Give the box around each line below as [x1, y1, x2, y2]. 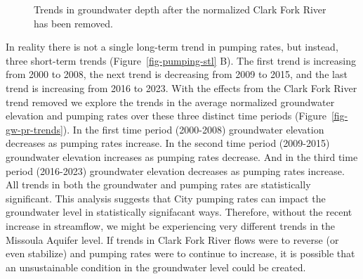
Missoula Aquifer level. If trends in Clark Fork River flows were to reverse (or [6, 232, 339, 247]
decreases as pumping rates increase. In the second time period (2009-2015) [6, 136, 330, 150]
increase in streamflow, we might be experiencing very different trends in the [6, 218, 336, 233]
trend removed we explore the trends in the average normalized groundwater [6, 94, 335, 109]
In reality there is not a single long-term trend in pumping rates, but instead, [6, 39, 338, 54]
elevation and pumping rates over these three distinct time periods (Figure [6, 108, 326, 123]
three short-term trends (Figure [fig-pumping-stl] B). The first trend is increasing [6, 53, 356, 67]
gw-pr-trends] [6, 122, 63, 136]
